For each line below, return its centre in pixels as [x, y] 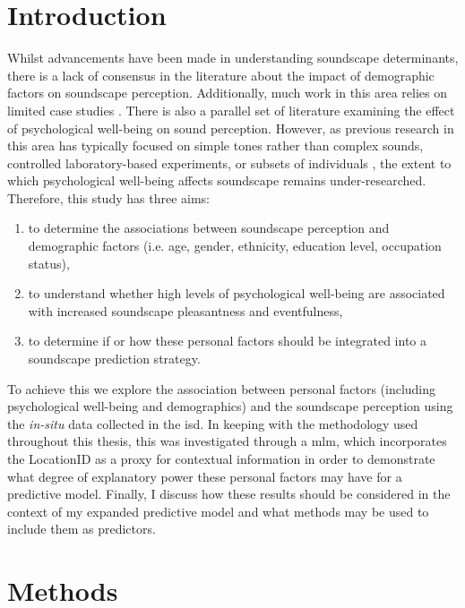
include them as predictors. [82, 529]
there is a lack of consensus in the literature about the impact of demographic [221, 75]
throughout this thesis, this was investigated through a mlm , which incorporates [227, 441]
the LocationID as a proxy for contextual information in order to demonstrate [221, 458]
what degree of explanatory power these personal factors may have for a [205, 476]
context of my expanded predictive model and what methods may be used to [218, 511]
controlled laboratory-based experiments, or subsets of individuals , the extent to [229, 163]
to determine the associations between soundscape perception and [209, 228]
